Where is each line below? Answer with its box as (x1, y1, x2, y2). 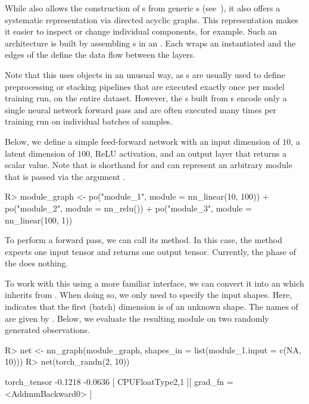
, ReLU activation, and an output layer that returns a (90, 147, 287, 159)
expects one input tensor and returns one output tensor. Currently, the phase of (5, 245, 296, 257)
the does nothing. (5, 257, 68, 269)
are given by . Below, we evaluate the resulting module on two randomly (5, 312, 269, 324)
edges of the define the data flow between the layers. (5, 48, 195, 61)
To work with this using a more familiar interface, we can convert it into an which (5, 276, 304, 289)
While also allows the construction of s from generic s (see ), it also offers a (5, 2, 280, 14)
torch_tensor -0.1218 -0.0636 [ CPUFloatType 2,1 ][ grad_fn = (5, 375, 233, 388)
